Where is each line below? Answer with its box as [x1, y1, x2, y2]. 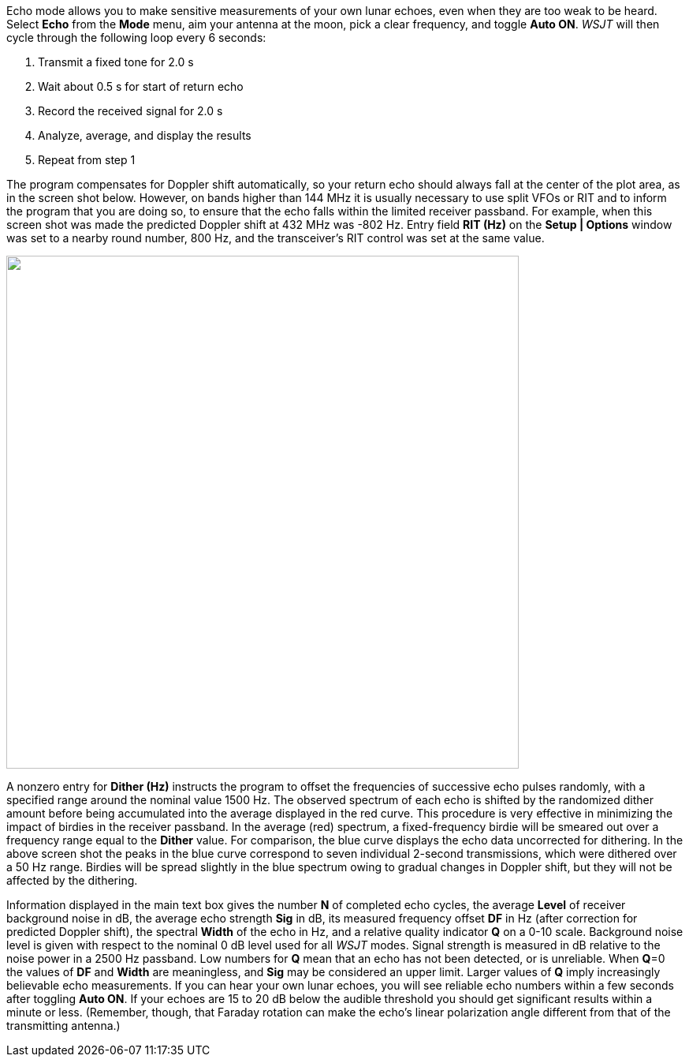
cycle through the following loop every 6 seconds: [6, 31, 266, 44]
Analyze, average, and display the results [38, 129, 251, 142]
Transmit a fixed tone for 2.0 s [38, 55, 194, 69]
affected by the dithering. [6, 874, 138, 887]
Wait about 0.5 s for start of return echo [38, 80, 244, 93]
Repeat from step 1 [38, 153, 136, 167]
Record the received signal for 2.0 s [38, 104, 223, 118]
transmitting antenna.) [6, 1019, 121, 1032]
